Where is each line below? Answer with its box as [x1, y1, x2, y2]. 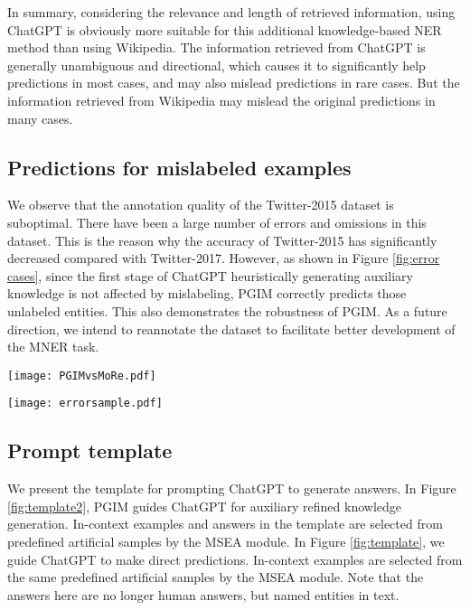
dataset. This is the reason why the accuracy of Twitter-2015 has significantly [7, 230, 437, 249]
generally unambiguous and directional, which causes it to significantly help [7, 55, 426, 74]
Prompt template [7, 436, 173, 465]
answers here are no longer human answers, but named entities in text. [7, 585, 399, 604]
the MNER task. [7, 337, 99, 356]
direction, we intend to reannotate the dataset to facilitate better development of [7, 319, 456, 338]
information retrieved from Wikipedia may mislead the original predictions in [7, 90, 436, 109]
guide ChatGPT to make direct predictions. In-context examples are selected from [7, 549, 463, 568]
